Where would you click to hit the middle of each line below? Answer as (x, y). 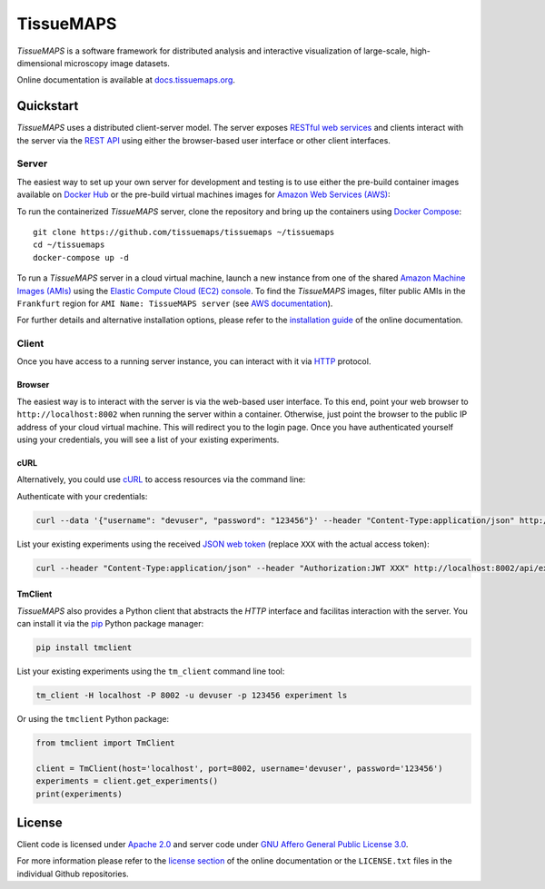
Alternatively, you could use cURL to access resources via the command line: (161, 479)
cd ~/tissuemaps (69, 245)
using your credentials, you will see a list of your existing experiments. (148, 440)
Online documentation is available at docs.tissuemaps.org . (126, 80)
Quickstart (48, 106)
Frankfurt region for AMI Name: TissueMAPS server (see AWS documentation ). (175, 303)
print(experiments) (79, 794)
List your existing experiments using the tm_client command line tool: (151, 671)
